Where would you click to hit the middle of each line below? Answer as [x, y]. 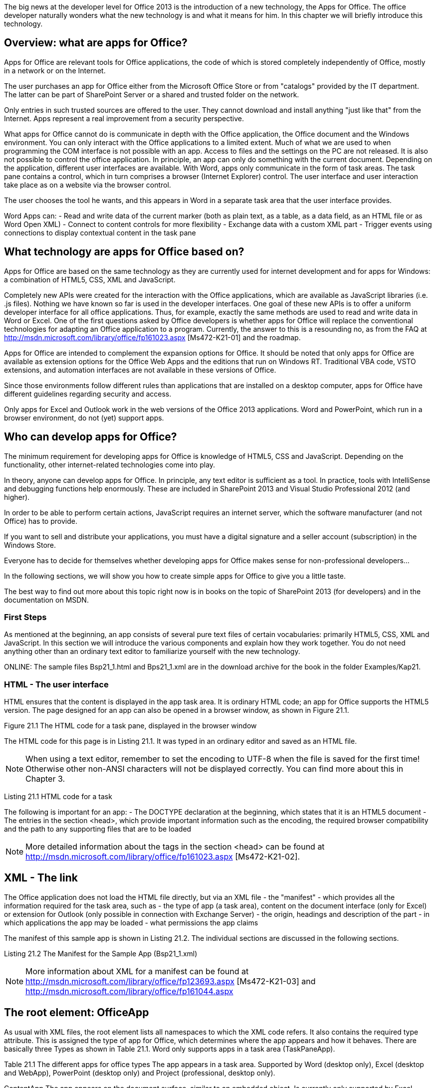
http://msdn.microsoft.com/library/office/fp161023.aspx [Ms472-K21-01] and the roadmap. [152, 337]
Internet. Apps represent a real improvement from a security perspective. [124, 118]
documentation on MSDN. [46, 600]
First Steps [25, 617]
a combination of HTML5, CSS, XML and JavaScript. [90, 279]
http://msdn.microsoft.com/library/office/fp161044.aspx [129, 991]
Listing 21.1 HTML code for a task [58, 797]
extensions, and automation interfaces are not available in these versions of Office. [140, 370]
